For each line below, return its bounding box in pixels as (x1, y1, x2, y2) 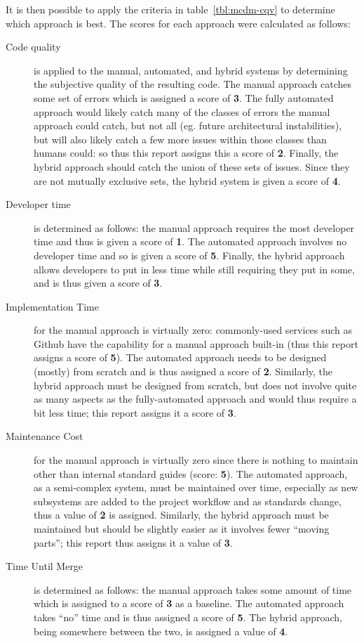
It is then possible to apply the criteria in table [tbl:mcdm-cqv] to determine (6, 2, 335, 16)
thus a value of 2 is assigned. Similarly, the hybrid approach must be (34, 507, 329, 522)
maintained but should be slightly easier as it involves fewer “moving (34, 521, 330, 535)
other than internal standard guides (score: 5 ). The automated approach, (34, 466, 348, 481)
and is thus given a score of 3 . (34, 275, 163, 290)
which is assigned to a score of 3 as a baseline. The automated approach (34, 596, 344, 611)
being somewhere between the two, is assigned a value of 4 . (34, 623, 288, 638)
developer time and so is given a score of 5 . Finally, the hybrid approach (34, 247, 345, 262)
